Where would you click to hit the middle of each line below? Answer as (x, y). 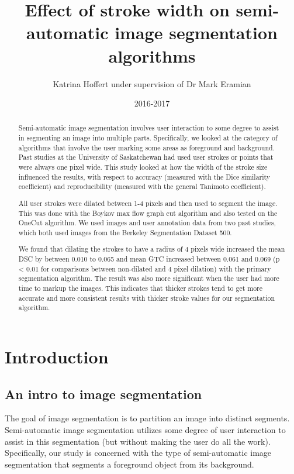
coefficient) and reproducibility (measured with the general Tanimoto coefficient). (142, 186)
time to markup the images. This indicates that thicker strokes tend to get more (141, 288)
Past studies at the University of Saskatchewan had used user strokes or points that (146, 157)
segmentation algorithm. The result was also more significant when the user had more (149, 278)
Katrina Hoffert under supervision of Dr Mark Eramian (152, 83)
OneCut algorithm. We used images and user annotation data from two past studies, (147, 223)
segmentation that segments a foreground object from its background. (129, 464)
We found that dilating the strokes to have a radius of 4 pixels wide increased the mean (152, 249)
